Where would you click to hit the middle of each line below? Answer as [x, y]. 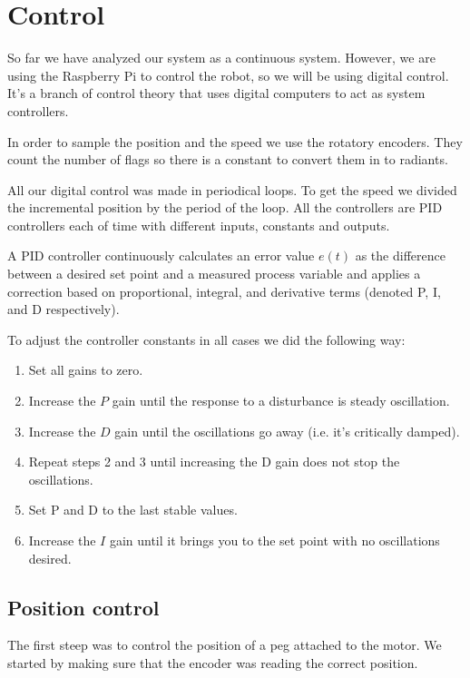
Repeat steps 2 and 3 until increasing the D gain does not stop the [214, 462]
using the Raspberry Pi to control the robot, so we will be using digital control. [228, 75]
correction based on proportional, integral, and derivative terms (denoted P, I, [224, 291]
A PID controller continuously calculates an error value [161, 255]
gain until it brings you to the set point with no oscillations [274, 540]
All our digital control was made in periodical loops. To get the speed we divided [232, 189]
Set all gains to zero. [86, 370]
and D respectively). [64, 309]
